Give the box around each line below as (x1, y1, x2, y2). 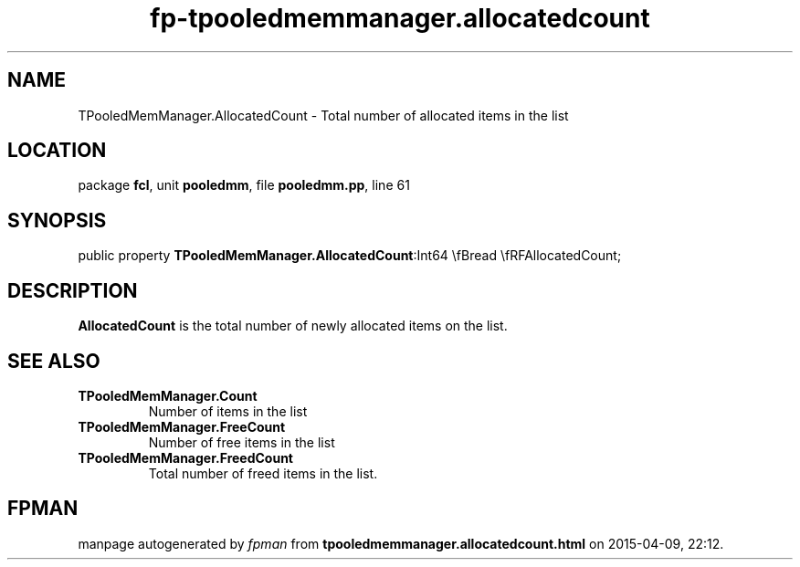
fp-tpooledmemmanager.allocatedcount (150, 3, 650, 34)
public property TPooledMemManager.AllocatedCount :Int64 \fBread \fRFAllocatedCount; (78, 247, 622, 264)
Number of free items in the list (148, 434, 335, 450)
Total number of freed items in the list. (148, 465, 378, 481)
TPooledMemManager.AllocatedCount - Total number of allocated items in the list (78, 107, 569, 123)
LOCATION (7, 139, 107, 163)
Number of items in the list (148, 403, 308, 419)
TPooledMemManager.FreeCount (78, 418, 286, 435)
